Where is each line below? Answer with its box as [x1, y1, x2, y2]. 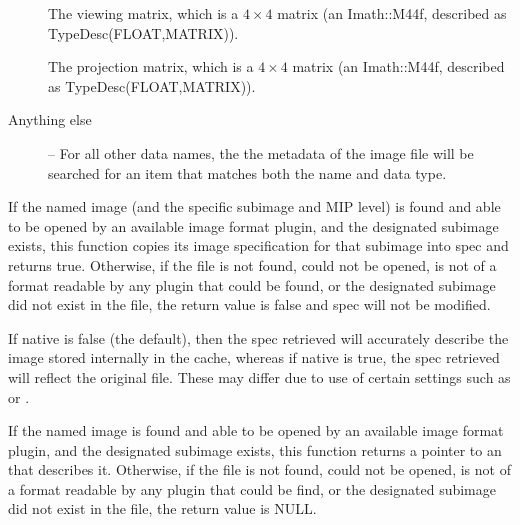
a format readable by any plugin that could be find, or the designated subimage [8, 478, 496, 499]
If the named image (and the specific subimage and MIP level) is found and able [8, 196, 501, 217]
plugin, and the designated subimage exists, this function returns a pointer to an [8, 439, 502, 460]
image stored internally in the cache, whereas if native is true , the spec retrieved [8, 347, 500, 368]
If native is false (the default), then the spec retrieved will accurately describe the [8, 327, 509, 348]
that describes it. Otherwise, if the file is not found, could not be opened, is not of [8, 459, 511, 480]
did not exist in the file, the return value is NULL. [8, 498, 317, 519]
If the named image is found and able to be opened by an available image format [8, 420, 504, 441]
